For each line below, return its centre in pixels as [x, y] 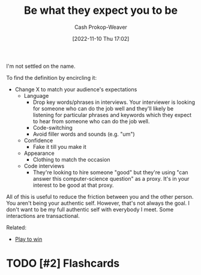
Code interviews [44, 166]
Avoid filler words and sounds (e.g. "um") [84, 134]
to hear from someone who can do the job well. [91, 121]
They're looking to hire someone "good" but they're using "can [110, 172]
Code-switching [53, 127]
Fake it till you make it [60, 147]
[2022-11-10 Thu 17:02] [101, 38]
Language [36, 95]
